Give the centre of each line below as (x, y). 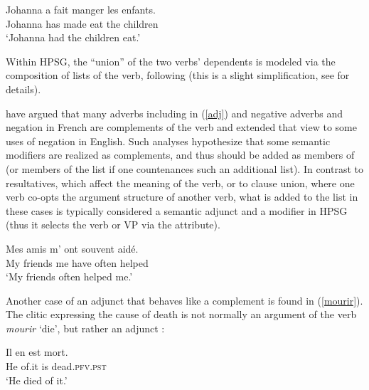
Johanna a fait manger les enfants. (81, 9)
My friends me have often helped (77, 262)
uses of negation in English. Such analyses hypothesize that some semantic (168, 141)
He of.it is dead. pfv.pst (56, 366)
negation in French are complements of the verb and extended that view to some (181, 127)
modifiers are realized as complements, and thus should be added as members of (180, 155)
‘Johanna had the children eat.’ (73, 37)
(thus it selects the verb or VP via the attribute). (113, 225)
